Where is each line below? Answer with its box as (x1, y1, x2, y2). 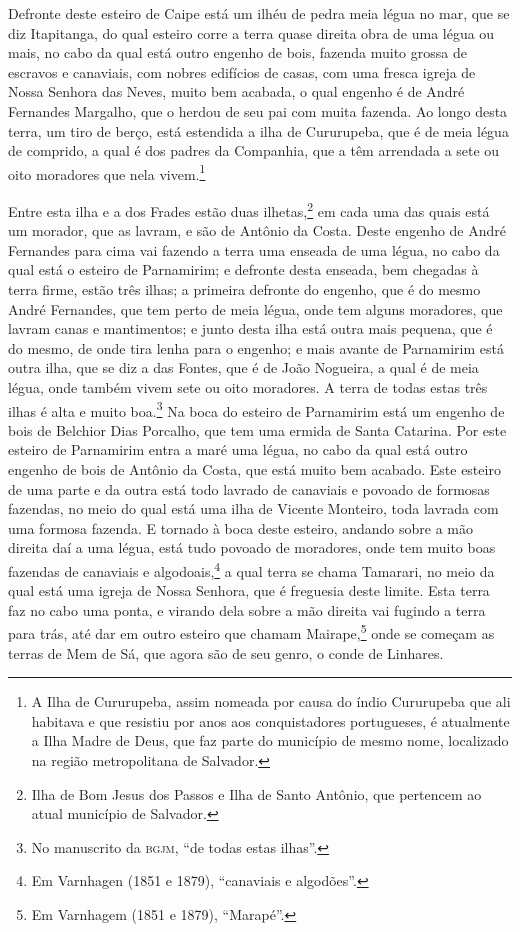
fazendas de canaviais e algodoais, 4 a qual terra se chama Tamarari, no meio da (8, 558, 495, 581)
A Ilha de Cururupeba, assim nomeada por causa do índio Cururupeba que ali (31, 691, 511, 712)
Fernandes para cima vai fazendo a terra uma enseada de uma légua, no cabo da (8, 239, 500, 260)
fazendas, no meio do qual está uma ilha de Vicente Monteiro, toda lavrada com (8, 498, 499, 519)
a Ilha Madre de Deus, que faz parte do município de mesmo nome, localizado (31, 730, 509, 751)
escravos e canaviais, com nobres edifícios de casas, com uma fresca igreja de (8, 61, 476, 82)
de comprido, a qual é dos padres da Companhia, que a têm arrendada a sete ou (8, 140, 500, 161)
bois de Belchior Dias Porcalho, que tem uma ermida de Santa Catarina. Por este (8, 419, 507, 440)
